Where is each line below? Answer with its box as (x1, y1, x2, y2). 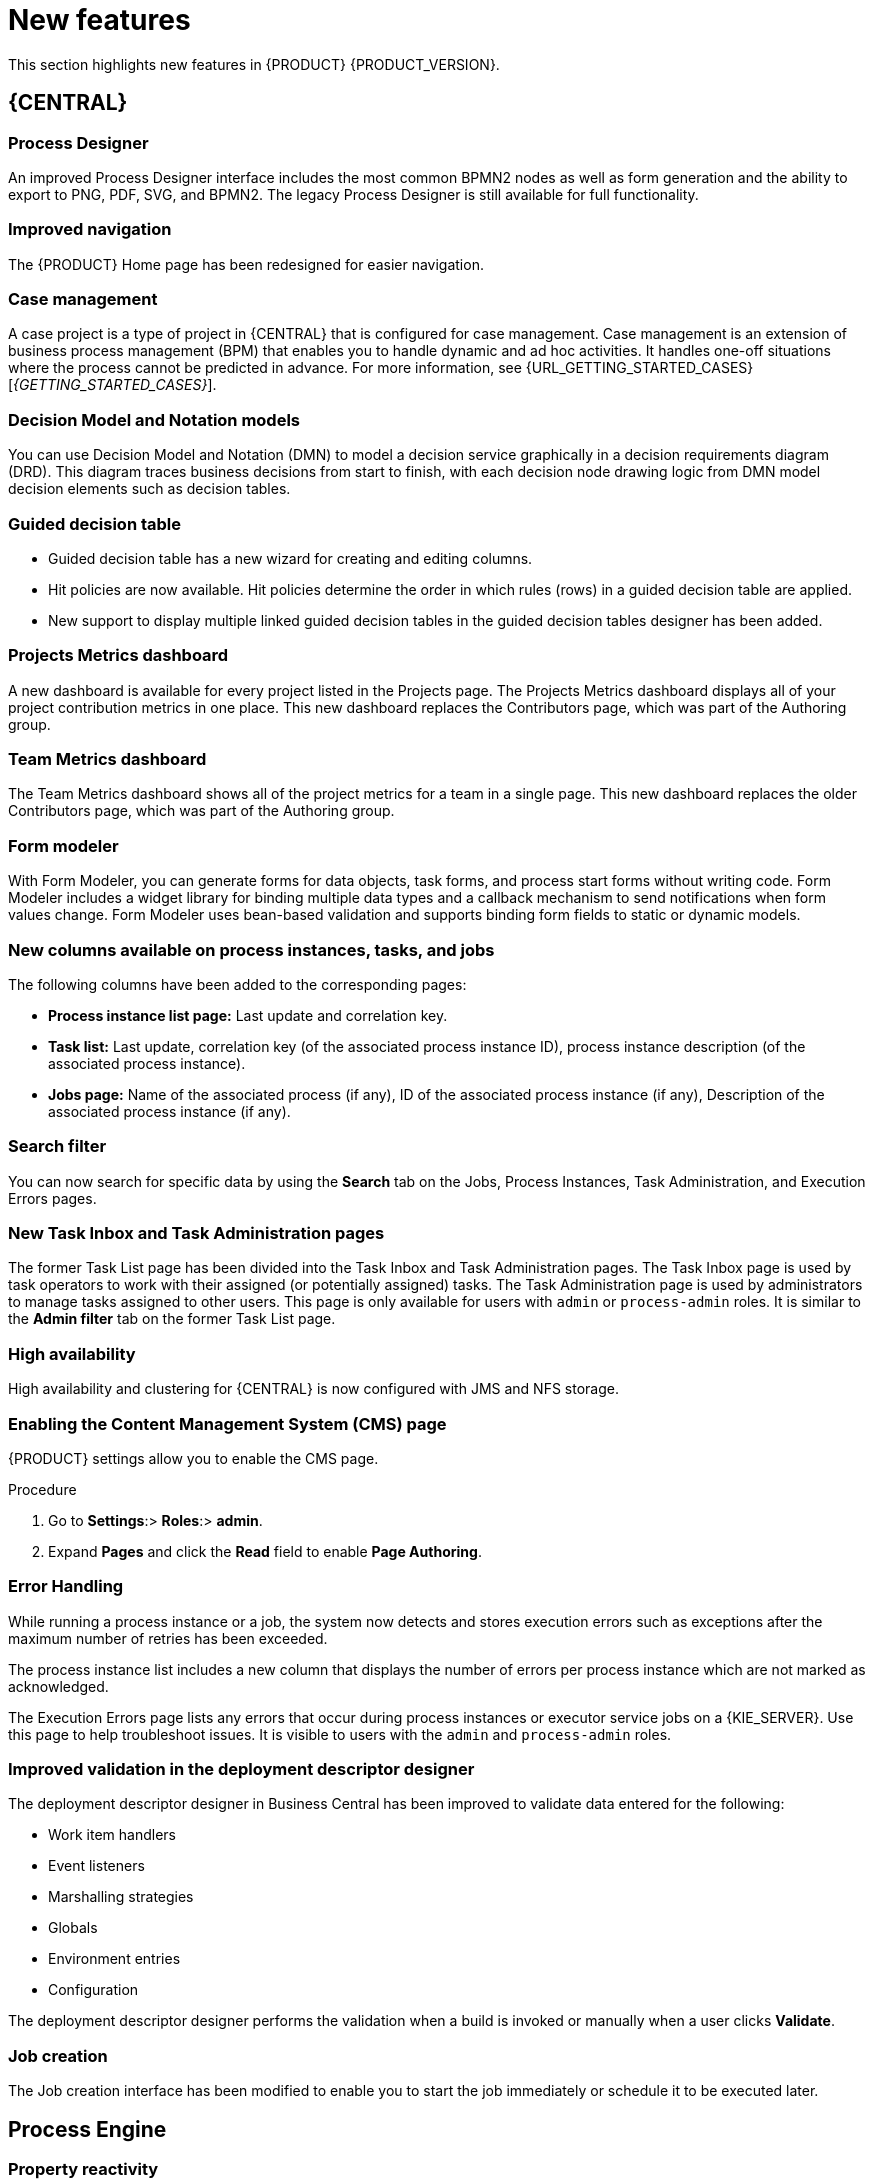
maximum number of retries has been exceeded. (8, 1629, 328, 1647)
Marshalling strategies (48, 1888, 194, 1906)
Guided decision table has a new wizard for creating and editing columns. (48, 549, 533, 567)
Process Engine (8, 2116, 167, 2142)
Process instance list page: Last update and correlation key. (48, 1006, 448, 1024)
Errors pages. (8, 1189, 97, 1207)
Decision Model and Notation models (8, 409, 301, 430)
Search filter (8, 1136, 107, 1157)
